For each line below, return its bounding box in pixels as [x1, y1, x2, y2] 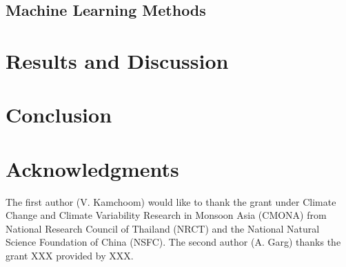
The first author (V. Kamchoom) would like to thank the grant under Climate [6, 194, 336, 209]
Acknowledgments [6, 154, 179, 182]
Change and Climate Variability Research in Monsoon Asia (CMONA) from [6, 208, 327, 222]
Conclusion [6, 100, 112, 129]
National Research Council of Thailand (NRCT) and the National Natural [6, 221, 320, 235]
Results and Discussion [6, 46, 229, 74]
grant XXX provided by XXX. [6, 248, 134, 263]
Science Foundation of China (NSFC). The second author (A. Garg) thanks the [6, 235, 341, 249]
